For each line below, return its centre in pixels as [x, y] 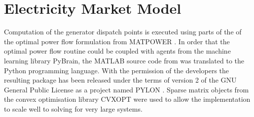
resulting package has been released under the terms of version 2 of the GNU [120, 80]
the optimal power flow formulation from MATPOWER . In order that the [117, 41]
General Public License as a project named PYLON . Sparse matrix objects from [127, 89]
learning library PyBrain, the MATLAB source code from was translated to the [124, 60]
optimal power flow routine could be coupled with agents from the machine [117, 51]
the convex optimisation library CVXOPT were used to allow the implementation [127, 99]
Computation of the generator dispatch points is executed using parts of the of [123, 32]
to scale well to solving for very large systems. [73, 108]
